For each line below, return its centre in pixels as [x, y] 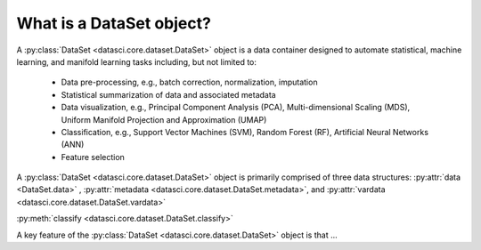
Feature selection [93, 157]
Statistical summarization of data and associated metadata [168, 94]
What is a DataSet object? [114, 23]
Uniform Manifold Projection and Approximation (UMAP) [164, 119]
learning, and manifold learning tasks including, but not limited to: [137, 61]
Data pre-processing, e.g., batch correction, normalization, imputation [189, 82]
